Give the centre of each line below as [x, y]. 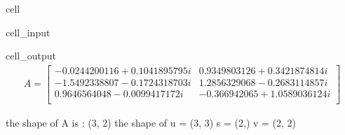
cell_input [28, 32]
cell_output [31, 56]
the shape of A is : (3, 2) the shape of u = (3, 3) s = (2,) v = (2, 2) [151, 122]
